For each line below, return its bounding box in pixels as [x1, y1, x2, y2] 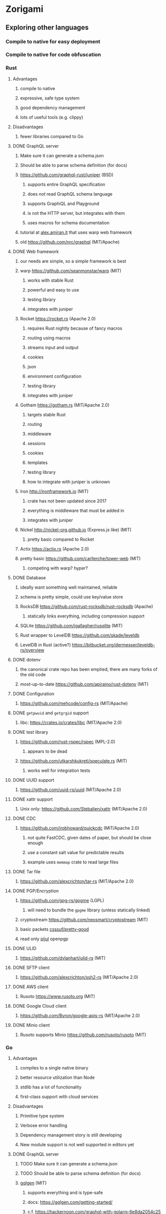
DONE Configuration [12, 691, 55, 697]
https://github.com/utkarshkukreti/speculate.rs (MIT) [20, 758, 128, 763]
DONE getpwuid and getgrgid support [12, 709, 89, 716]
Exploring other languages [5, 23, 89, 32]
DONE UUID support [12, 777, 55, 783]
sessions [27, 440, 46, 446]
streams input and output [27, 344, 79, 350]
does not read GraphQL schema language [27, 191, 113, 197]
